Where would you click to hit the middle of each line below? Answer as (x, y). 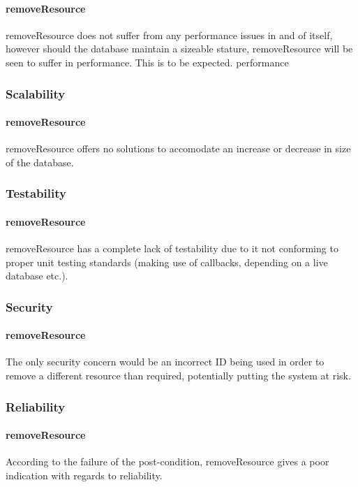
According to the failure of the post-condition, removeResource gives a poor (167, 461)
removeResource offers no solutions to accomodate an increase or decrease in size (178, 148)
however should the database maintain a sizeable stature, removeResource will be (179, 49)
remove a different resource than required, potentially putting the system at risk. (178, 376)
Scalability (36, 93)
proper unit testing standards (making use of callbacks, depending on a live (167, 262)
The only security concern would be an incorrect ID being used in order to (165, 362)
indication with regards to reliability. (84, 475)
